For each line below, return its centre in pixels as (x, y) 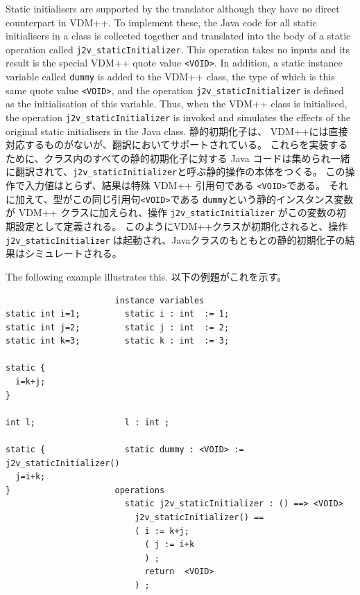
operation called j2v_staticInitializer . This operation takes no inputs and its (178, 49)
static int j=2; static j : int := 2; (118, 327)
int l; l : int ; (88, 422)
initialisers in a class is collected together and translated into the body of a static (178, 36)
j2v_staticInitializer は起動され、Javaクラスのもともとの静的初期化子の (175, 239)
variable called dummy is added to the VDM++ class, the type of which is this (170, 77)
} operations (85, 490)
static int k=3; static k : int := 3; (118, 341)
